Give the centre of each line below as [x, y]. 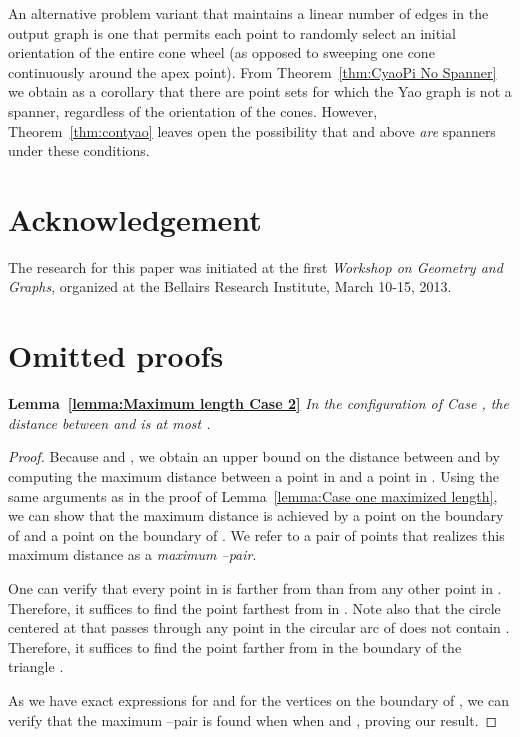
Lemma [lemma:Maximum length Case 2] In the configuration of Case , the [258, 403]
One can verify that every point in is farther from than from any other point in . [255, 587]
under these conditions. [79, 150]
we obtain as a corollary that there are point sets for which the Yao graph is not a [260, 91]
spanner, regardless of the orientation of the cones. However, [193, 110]
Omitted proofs [116, 355]
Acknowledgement [135, 218]
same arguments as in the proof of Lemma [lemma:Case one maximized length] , [253, 495]
